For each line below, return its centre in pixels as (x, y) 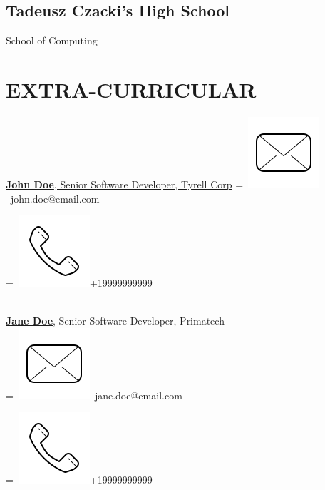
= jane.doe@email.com (94, 395)
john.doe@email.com (55, 198)
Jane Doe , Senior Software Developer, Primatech (115, 321)
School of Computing (52, 40)
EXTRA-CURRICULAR (131, 89)
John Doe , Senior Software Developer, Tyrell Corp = (125, 184)
